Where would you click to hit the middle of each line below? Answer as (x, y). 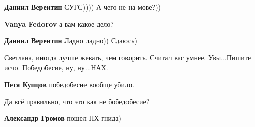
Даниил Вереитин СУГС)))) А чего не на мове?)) (83, 7)
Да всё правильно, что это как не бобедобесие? (77, 101)
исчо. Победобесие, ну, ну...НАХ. (56, 67)
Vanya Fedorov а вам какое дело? (59, 23)
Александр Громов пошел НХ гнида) (63, 118)
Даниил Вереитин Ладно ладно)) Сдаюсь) (71, 41)
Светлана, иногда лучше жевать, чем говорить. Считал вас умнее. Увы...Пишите (128, 57)
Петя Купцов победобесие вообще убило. (69, 84)
